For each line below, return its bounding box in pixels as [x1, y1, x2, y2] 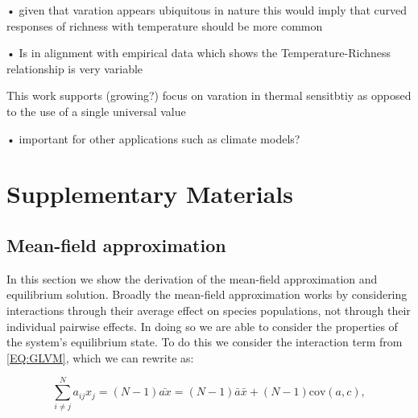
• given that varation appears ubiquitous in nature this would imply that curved [6, 2, 408, 18]
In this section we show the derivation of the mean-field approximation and [6, 270, 378, 287]
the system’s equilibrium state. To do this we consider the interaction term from [6, 333, 403, 350]
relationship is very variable [6, 60, 143, 77]
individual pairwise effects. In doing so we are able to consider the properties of [6, 317, 398, 334]
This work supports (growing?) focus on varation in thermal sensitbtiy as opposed [6, 87, 412, 104]
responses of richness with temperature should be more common [6, 17, 323, 34]
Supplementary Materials [6, 177, 293, 210]
